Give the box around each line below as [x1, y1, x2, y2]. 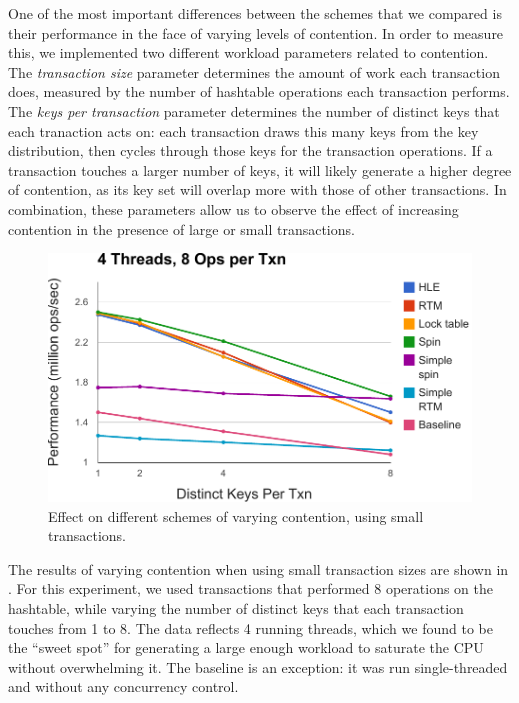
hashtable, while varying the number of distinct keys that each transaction [8, 598, 464, 619]
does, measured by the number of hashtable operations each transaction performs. [8, 81, 510, 102]
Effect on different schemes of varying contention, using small [48, 505, 424, 526]
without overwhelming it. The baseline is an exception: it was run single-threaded [8, 656, 508, 677]
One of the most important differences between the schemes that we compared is [8, 3, 502, 23]
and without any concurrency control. [8, 676, 239, 697]
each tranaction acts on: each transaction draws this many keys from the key [8, 120, 479, 141]
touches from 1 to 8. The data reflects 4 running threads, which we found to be [8, 617, 493, 638]
